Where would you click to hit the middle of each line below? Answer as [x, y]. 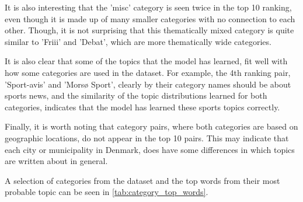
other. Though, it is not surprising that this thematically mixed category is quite [149, 30]
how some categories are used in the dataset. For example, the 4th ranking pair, [148, 72]
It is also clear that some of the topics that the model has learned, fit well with [146, 61]
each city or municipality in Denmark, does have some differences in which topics [150, 149]
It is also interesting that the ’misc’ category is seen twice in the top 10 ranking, [148, 7]
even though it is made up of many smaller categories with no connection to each [150, 18]
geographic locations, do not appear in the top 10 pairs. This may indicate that [147, 137]
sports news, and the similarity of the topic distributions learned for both [136, 95]
